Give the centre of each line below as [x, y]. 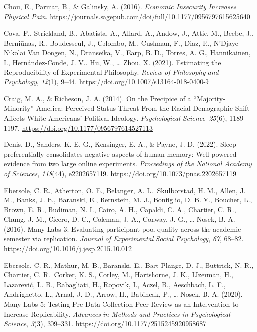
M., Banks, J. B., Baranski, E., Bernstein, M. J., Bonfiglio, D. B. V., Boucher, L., [128, 200]
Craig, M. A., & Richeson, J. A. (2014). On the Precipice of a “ [100, 98]
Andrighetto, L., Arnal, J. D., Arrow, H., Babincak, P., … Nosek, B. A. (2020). [123, 294]
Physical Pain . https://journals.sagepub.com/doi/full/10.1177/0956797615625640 [127, 16]
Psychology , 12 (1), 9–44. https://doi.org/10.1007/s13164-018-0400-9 [106, 82]
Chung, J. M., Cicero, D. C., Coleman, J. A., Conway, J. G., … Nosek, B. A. [120, 219]
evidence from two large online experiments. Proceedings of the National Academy [128, 164]
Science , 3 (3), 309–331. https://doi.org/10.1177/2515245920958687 [105, 323]
